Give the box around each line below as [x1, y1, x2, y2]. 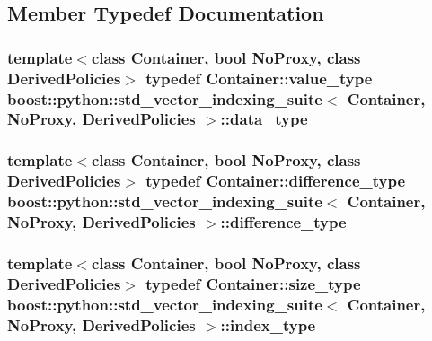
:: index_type [220, 313, 316, 336]
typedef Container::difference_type [145, 170, 406, 192]
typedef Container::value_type [145, 66, 373, 89]
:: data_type [220, 108, 308, 130]
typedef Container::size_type [145, 272, 361, 294]
